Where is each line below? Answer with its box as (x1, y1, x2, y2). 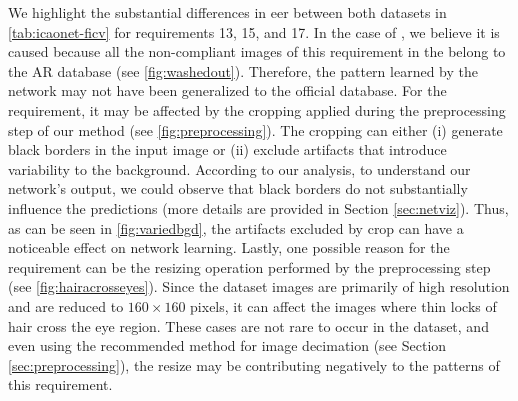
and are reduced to (8, 295, 124, 316)
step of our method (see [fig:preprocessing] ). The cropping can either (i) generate (8, 119, 503, 140)
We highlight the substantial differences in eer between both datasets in (8, 2, 447, 22)
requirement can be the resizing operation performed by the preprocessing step (8, 256, 491, 277)
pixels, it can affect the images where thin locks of (190, 295, 497, 316)
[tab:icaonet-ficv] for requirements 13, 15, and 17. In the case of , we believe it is (8, 21, 500, 42)
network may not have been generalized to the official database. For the (8, 80, 447, 101)
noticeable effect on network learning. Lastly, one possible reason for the (8, 237, 450, 258)
